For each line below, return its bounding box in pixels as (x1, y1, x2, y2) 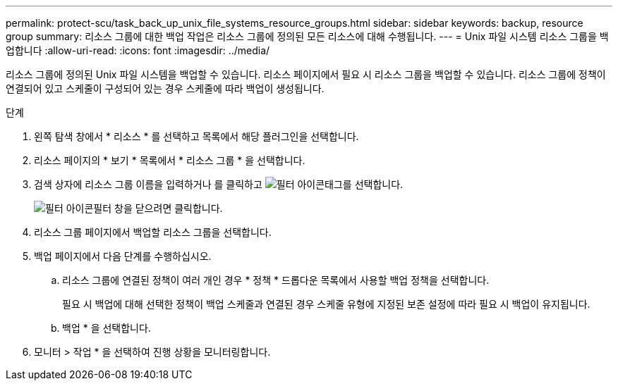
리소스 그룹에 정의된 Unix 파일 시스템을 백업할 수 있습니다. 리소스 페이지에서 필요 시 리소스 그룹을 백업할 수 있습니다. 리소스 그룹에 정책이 (6, 68, 606, 80)
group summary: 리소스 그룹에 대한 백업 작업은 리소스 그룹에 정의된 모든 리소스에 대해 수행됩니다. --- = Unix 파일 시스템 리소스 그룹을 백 (6, 30, 609, 42)
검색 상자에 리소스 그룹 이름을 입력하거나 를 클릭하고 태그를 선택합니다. (34, 178, 404, 190)
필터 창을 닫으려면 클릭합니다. (93, 202, 223, 214)
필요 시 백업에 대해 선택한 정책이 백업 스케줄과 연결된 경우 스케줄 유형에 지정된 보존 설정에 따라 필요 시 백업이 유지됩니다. (62, 298, 590, 310)
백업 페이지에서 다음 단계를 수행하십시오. (34, 250, 212, 262)
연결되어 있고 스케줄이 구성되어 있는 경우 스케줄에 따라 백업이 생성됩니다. (6, 82, 325, 94)
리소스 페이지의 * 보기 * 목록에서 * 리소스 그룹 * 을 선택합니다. (34, 154, 305, 166)
